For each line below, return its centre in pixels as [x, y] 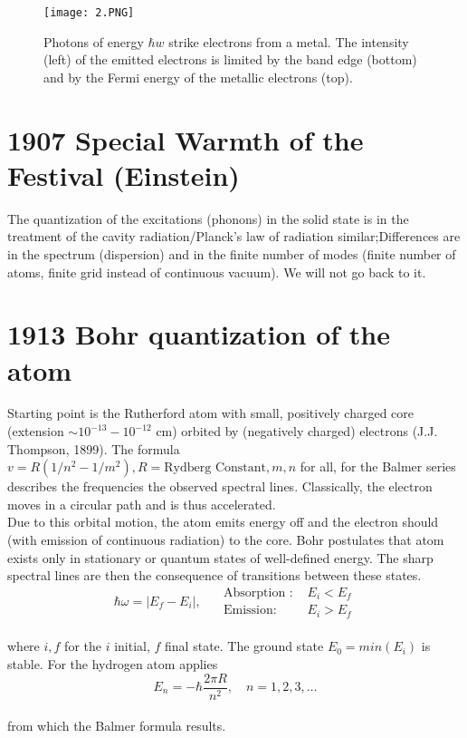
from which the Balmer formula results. [117, 726]
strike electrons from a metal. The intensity [289, 41]
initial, [132, 646]
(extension [36, 431]
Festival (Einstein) [124, 175]
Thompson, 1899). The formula [94, 448]
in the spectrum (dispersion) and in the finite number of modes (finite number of [232, 253]
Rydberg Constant [215, 468]
